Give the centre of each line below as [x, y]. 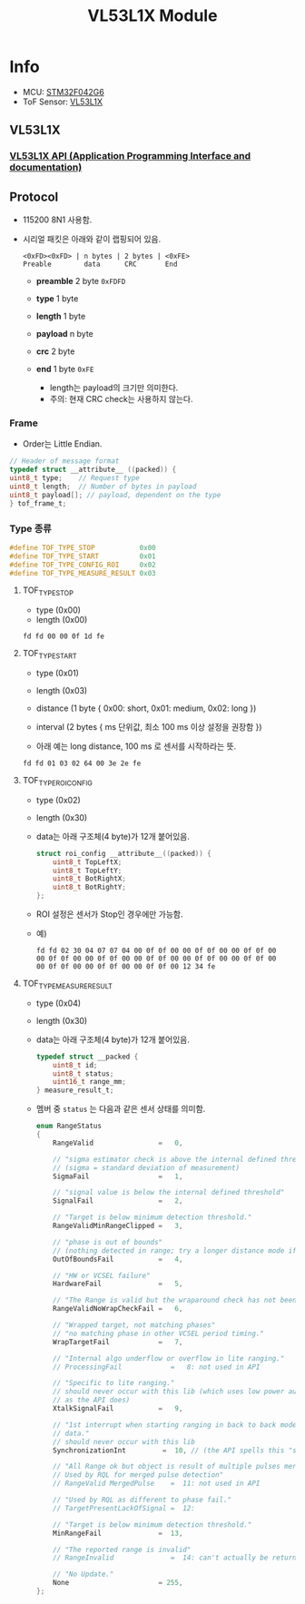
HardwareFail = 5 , [118, 1284]
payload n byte [64, 334]
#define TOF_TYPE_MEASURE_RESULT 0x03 [83, 573]
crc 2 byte [55, 351]
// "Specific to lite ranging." [114, 1383]
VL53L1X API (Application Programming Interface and [130, 156]
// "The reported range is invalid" [122, 1550]
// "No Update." [84, 1574]
